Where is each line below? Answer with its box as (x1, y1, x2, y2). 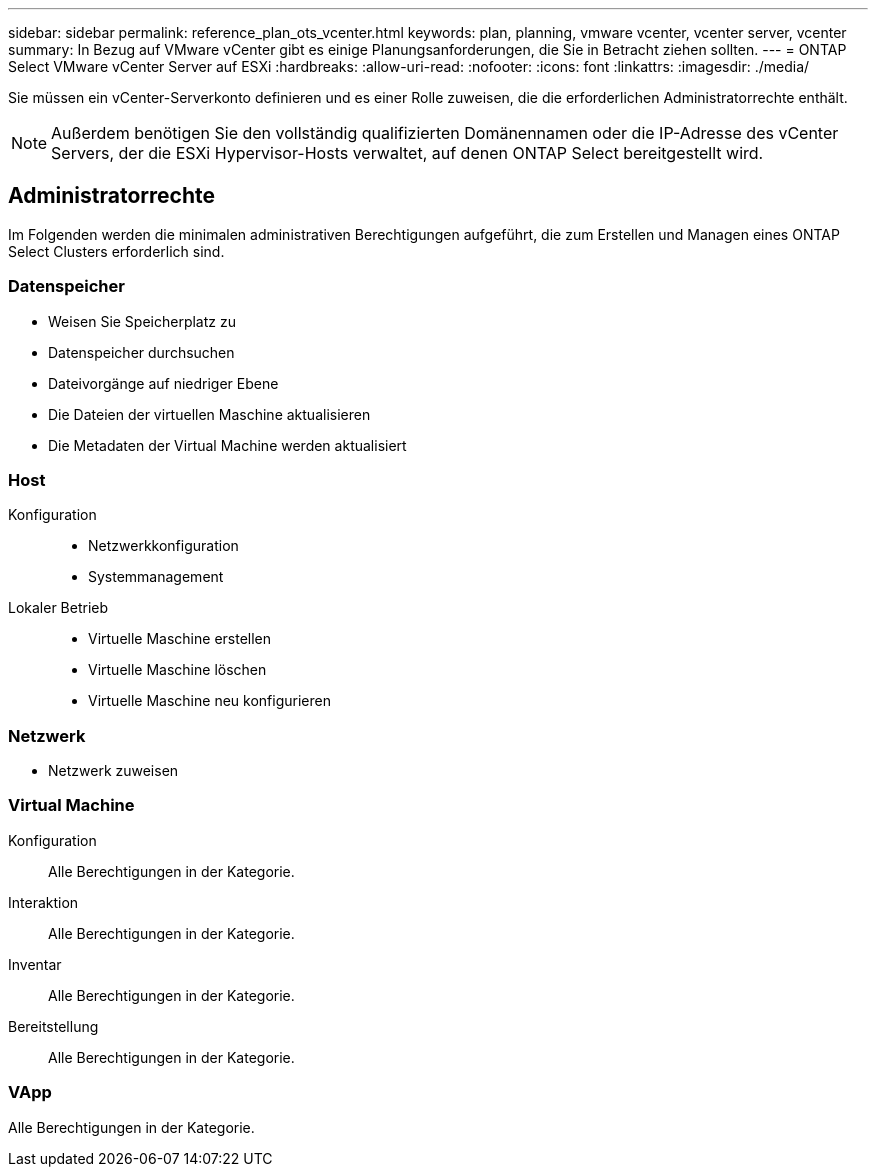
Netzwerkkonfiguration (88, 537, 239, 555)
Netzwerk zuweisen (48, 762, 179, 780)
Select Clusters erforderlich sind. (8, 242, 225, 260)
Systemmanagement (88, 568, 224, 586)
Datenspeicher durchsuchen (48, 343, 235, 361)
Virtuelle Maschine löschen (88, 661, 267, 679)
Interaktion (8, 893, 79, 911)
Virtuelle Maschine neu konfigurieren (88, 692, 331, 710)
